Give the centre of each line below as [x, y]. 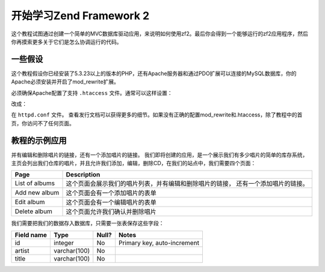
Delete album [33, 211]
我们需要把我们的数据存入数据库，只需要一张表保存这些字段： [88, 223]
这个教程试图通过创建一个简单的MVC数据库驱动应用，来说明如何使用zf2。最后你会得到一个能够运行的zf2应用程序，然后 [159, 34]
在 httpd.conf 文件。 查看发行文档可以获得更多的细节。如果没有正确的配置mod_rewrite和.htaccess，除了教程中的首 [157, 115]
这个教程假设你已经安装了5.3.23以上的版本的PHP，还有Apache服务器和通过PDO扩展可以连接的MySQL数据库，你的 [154, 73]
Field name [31, 235]
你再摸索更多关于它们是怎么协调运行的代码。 [67, 41]
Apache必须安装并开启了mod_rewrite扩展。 [65, 82]
